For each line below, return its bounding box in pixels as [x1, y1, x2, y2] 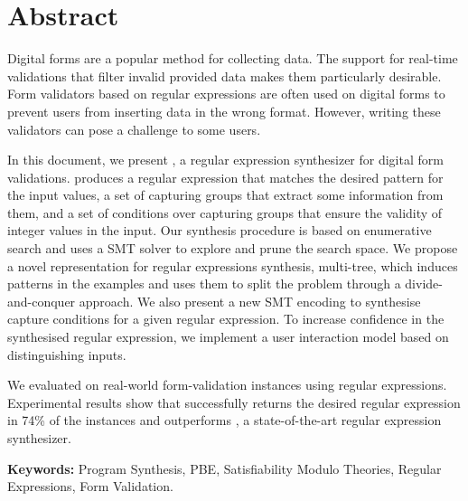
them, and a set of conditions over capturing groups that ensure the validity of [7, 203, 443, 222]
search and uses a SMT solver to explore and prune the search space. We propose [7, 239, 458, 258]
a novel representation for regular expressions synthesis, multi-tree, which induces [7, 256, 458, 275]
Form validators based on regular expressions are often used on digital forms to [7, 84, 445, 103]
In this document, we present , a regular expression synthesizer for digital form [7, 150, 444, 169]
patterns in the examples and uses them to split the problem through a [7, 274, 401, 293]
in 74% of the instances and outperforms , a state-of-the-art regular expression [7, 411, 442, 430]
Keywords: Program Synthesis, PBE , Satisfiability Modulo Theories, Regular [7, 458, 442, 477]
